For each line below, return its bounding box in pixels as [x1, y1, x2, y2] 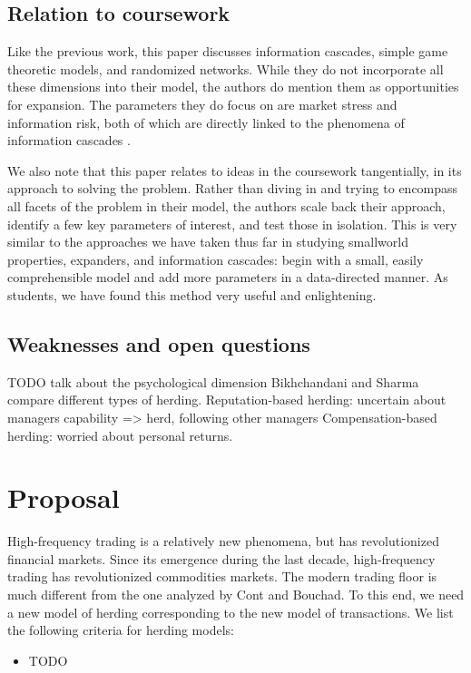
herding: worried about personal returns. [7, 425, 233, 444]
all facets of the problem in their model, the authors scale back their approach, [7, 196, 446, 215]
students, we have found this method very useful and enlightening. [7, 285, 377, 304]
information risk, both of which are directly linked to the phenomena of [7, 112, 405, 132]
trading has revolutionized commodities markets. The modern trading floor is [7, 567, 437, 586]
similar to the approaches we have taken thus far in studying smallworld [7, 232, 408, 251]
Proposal [7, 479, 120, 516]
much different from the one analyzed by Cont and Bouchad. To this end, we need [7, 585, 465, 603]
